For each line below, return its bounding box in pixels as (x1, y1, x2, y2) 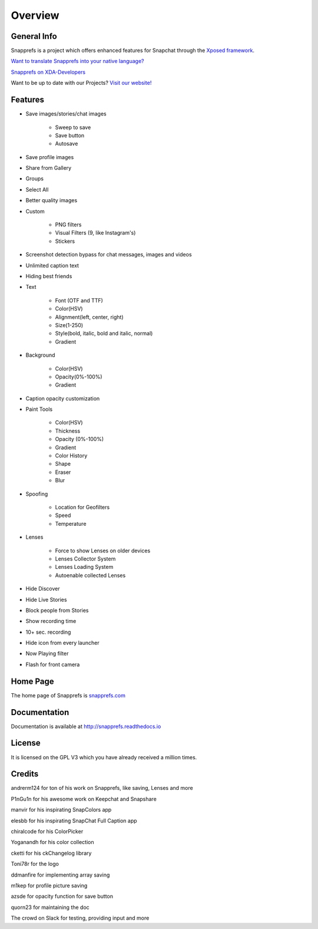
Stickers (55, 238, 75, 245)
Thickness (55, 427, 81, 434)
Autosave (55, 140, 78, 147)
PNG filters (55, 221, 82, 228)
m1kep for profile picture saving (11, 882, 88, 889)
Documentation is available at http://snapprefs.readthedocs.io (11, 723, 161, 730)
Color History (55, 452, 88, 459)
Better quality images (25, 197, 78, 204)
